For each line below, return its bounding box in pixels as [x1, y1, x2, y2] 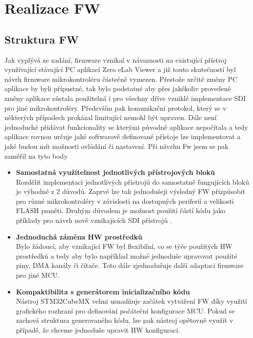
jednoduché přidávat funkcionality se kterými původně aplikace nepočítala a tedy [4, 121, 248, 132]
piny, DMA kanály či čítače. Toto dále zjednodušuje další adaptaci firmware [16, 260, 244, 270]
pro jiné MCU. [16, 270, 60, 280]
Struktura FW [4, 31, 79, 47]
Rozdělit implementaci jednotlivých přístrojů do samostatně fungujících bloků [16, 176, 249, 187]
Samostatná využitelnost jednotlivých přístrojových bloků [16, 167, 215, 177]
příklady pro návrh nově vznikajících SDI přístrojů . [16, 215, 172, 225]
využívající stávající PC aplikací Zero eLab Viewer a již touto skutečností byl [4, 64, 236, 74]
